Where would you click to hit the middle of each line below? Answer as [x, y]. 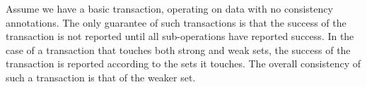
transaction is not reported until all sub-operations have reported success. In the [180, 36]
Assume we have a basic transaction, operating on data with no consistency [169, 8]
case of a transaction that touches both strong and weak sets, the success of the [178, 49]
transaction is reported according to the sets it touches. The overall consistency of [183, 63]
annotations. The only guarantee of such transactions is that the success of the [176, 22]
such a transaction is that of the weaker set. [101, 77]
